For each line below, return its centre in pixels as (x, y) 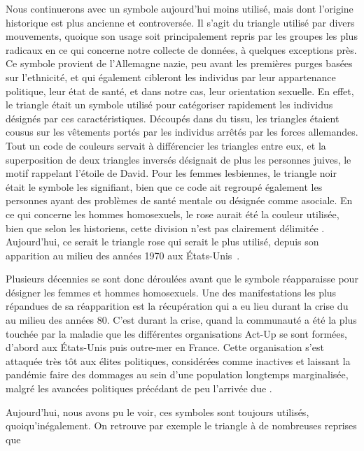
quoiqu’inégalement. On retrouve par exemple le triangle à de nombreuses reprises (181, 425)
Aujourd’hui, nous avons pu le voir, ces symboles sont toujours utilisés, (157, 411)
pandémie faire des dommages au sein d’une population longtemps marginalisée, (177, 374)
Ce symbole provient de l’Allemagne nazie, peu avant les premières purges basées (179, 63)
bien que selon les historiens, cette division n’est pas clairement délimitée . (165, 228)
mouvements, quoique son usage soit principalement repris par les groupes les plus (182, 36)
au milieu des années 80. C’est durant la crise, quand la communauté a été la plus (181, 320)
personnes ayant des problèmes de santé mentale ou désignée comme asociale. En (179, 200)
